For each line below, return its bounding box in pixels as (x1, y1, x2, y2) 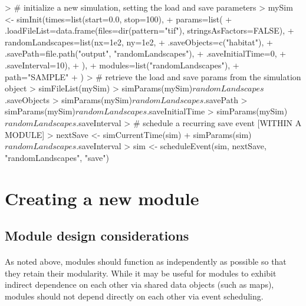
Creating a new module (5, 186, 199, 210)
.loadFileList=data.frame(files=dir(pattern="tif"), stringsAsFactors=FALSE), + (5, 24, 294, 37)
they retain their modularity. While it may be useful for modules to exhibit (5, 266, 277, 279)
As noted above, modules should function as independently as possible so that (5, 255, 287, 268)
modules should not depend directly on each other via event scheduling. (5, 289, 264, 302)
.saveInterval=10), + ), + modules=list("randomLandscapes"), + (5, 58, 239, 71)
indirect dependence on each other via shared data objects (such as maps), (5, 278, 274, 291)
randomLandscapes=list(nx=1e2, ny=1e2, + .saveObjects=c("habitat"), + (5, 35, 273, 48)
